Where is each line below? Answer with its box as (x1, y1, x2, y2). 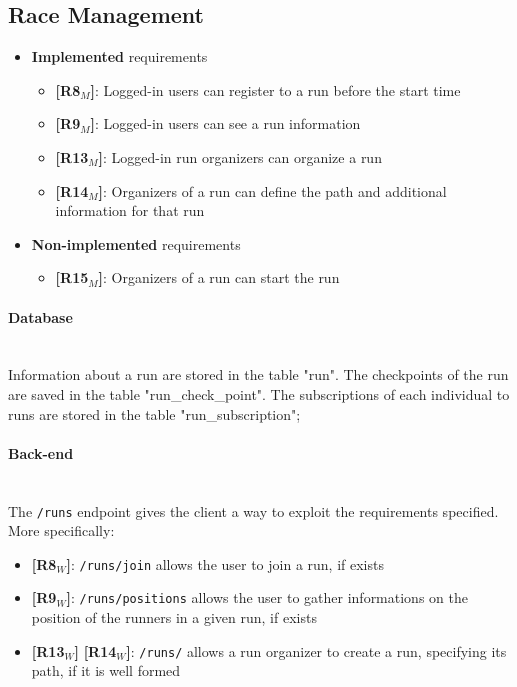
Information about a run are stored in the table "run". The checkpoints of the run (8, 364, 509, 385)
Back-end (8, 442, 74, 463)
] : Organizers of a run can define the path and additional (98, 180, 447, 201)
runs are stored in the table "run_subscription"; (8, 403, 301, 424)
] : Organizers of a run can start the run (98, 267, 340, 288)
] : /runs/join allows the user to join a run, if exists (66, 553, 384, 574)
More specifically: (8, 520, 115, 541)
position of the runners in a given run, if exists (31, 607, 317, 628)
